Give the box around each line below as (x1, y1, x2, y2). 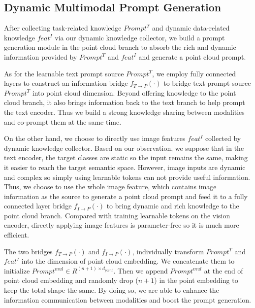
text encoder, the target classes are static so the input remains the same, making (4, 152, 248, 163)
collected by (205, 133, 241, 143)
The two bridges (4, 246, 53, 256)
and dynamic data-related (152, 23, 230, 33)
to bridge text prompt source (163, 78, 251, 88)
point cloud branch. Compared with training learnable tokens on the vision (4, 210, 230, 220)
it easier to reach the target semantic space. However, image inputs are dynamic (4, 162, 246, 172)
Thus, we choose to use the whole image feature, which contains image (4, 181, 217, 192)
